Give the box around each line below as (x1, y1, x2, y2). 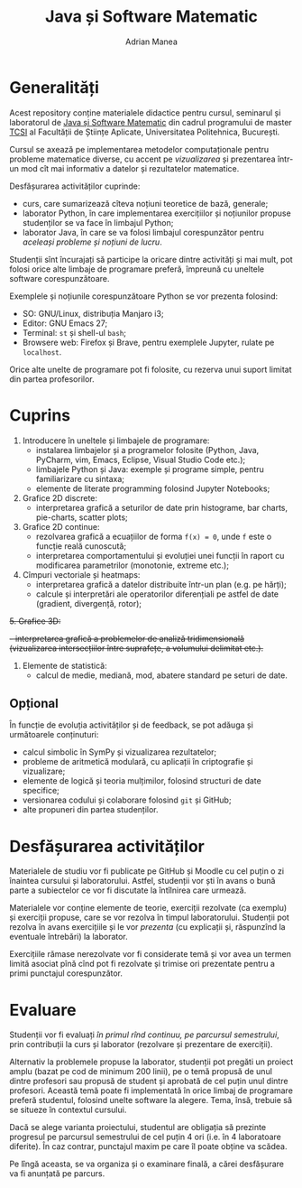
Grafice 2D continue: (22, 521, 101, 532)
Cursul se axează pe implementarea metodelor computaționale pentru (9, 144, 270, 154)
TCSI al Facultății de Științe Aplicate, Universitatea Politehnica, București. (9, 126, 280, 137)
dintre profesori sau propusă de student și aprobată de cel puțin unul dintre (9, 1076, 288, 1087)
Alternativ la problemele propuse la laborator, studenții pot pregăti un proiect (9, 1056, 294, 1067)
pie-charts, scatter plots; (35, 512, 128, 523)
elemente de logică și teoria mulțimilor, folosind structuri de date (22, 775, 261, 786)
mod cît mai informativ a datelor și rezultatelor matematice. (21, 162, 240, 173)
